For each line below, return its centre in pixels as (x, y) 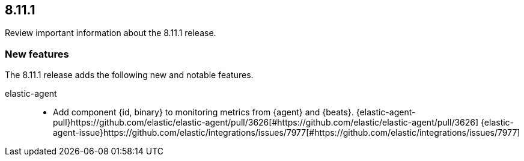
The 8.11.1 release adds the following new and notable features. (129, 75)
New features (37, 54)
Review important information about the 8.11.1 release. (111, 33)
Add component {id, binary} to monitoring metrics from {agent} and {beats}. (203, 112)
